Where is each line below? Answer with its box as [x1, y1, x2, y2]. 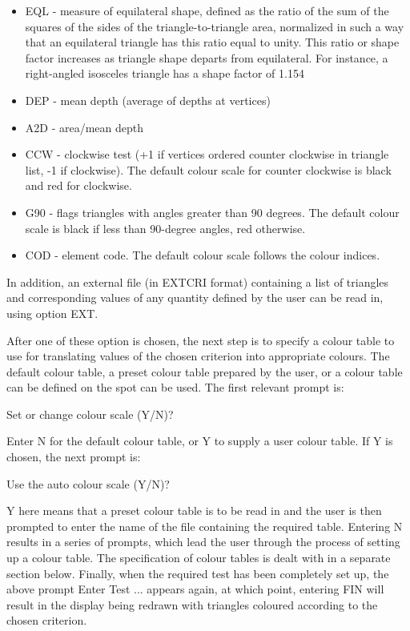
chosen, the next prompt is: [6, 448, 141, 465]
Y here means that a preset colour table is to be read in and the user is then [6, 502, 382, 519]
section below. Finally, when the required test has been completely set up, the [6, 565, 389, 581]
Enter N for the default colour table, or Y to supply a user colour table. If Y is [6, 432, 393, 449]
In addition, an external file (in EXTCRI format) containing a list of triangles [6, 273, 389, 290]
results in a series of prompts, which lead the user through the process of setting [6, 533, 400, 550]
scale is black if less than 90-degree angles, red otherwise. [25, 219, 306, 236]
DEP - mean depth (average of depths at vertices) [25, 91, 271, 108]
